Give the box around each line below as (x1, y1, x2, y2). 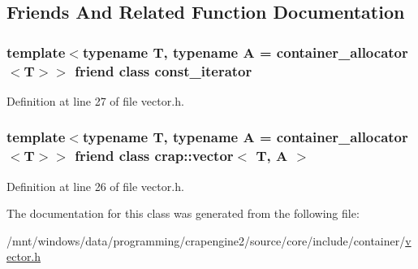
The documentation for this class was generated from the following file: (6, 205, 360, 222)
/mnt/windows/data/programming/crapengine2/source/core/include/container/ (6, 232, 406, 249)
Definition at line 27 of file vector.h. (6, 92, 184, 109)
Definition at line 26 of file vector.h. (6, 177, 184, 194)
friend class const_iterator (75, 60, 252, 80)
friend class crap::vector (75, 145, 234, 166)
